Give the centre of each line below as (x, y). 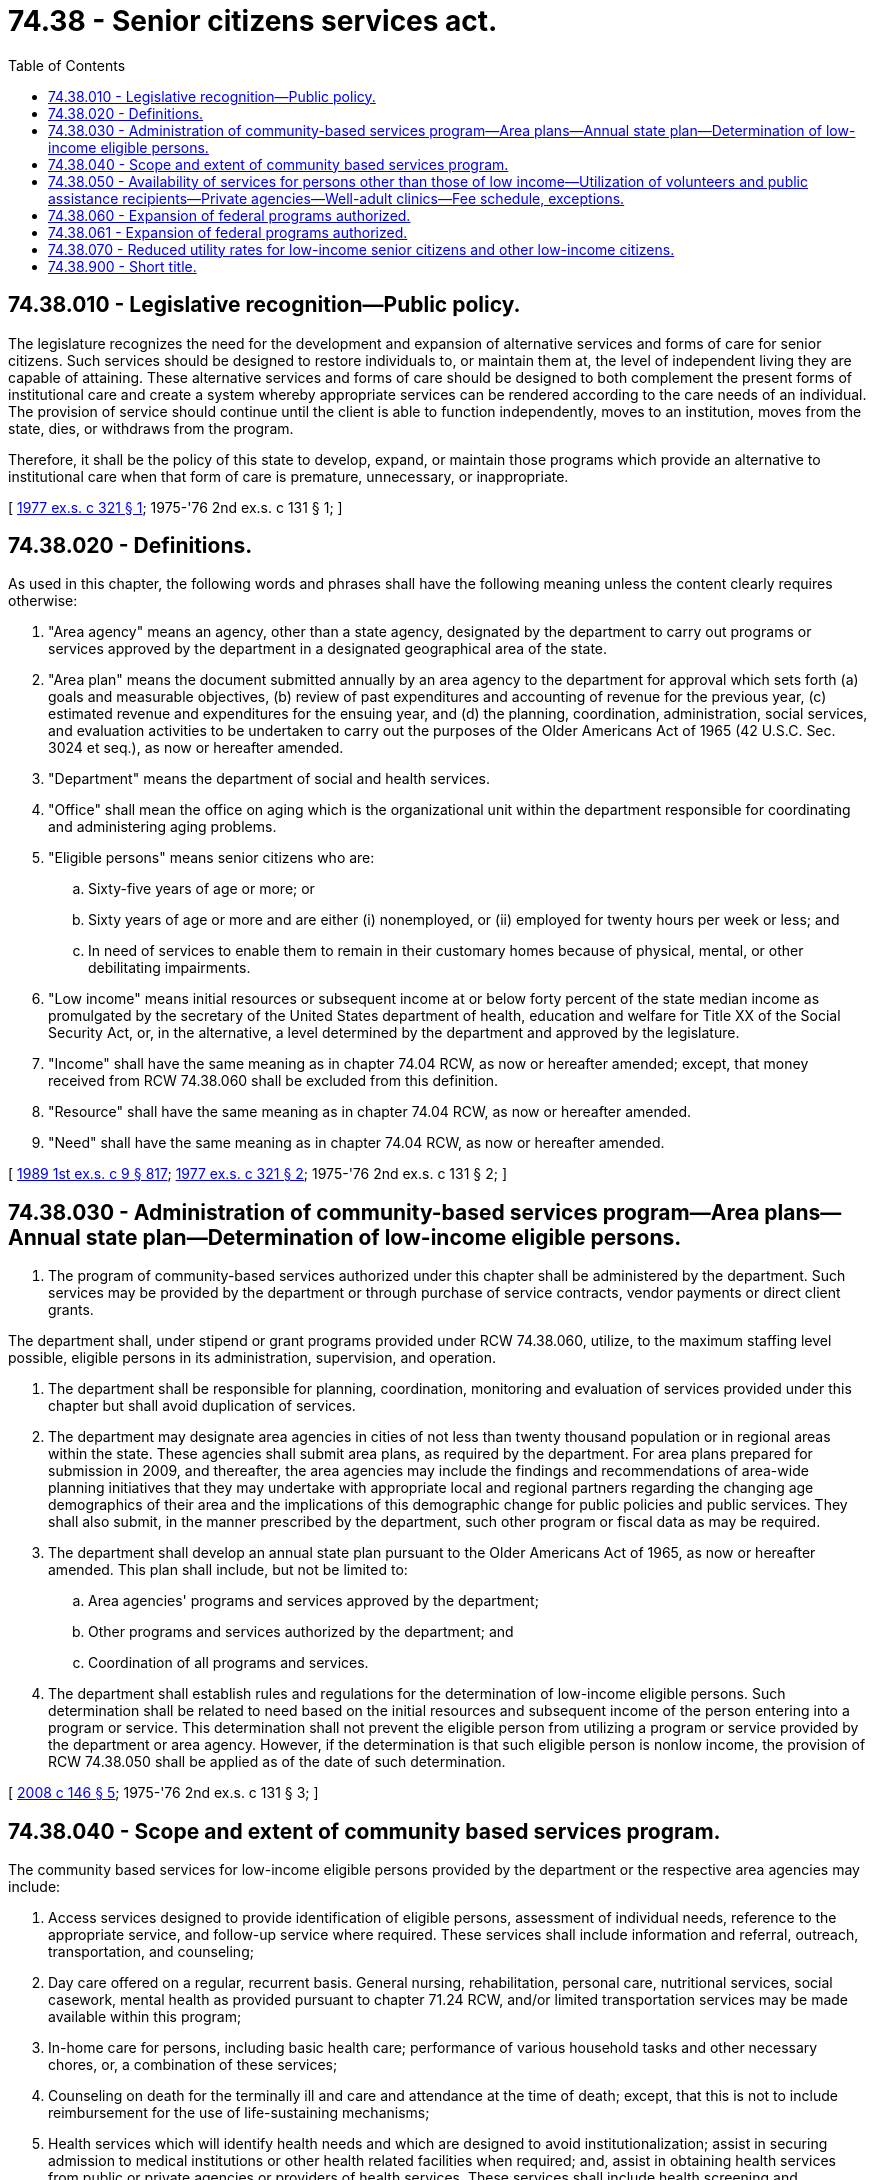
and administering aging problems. (162, 827)
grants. (71, 1310)
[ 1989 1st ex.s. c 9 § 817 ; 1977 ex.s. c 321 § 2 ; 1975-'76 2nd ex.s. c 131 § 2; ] (257, 1174)
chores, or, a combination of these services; (193, 2065)
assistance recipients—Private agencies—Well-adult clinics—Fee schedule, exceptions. (336, 198)
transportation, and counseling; (151, 1952)
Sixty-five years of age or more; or (201, 889)
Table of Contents (67, 65)
